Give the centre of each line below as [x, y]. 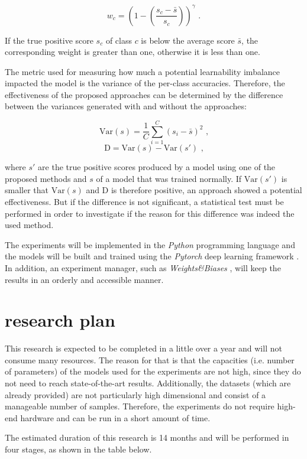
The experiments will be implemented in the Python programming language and [150, 244]
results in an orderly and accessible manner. [84, 279]
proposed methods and [46, 178]
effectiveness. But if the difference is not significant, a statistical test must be [144, 201]
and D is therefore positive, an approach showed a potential [194, 190]
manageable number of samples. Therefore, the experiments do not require [140, 406]
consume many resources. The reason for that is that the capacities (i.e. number [150, 359]
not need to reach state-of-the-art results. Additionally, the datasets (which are [148, 383]
